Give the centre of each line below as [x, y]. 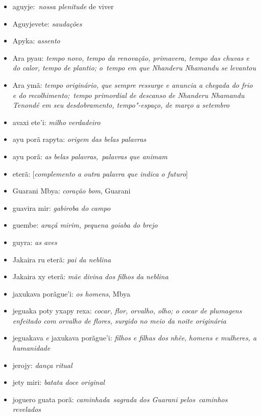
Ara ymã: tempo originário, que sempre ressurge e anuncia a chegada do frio [133, 84]
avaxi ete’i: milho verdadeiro [56, 122]
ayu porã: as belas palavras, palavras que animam [90, 156]
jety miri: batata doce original [58, 382]
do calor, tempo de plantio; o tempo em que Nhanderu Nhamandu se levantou [134, 68]
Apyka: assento [36, 41]
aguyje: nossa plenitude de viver [63, 6]
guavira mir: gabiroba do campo [62, 207]
